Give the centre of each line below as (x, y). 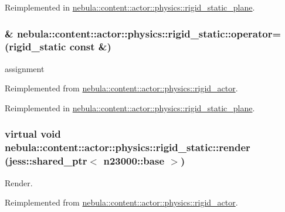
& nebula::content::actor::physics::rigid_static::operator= (143, 33)
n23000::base (134, 161)
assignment (25, 68)
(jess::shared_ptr (46, 161)
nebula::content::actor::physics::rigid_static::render (128, 147)
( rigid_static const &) (58, 47)
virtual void (33, 134)
